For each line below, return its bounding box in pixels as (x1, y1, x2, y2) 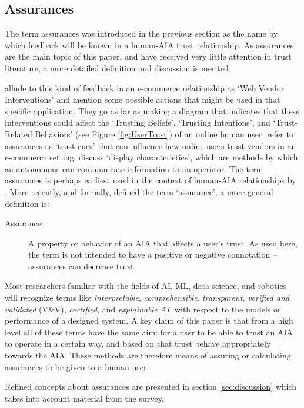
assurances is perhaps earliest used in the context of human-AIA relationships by (5, 174, 296, 186)
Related (5, 127, 32, 140)
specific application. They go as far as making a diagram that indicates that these (5, 104, 300, 117)
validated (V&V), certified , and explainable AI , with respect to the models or (5, 302, 281, 315)
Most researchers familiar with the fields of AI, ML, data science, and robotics (5, 279, 287, 292)
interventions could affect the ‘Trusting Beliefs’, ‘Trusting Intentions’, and (5, 116, 270, 129)
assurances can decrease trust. (28, 259, 136, 272)
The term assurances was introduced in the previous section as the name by (5, 27, 278, 40)
